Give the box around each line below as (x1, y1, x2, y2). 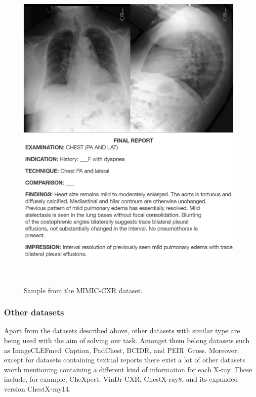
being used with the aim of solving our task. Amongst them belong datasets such (4, 335, 250, 346)
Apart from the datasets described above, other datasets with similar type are (4, 325, 240, 336)
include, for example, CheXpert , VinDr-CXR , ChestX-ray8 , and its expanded (4, 374, 238, 384)
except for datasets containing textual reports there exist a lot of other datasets (4, 354, 245, 365)
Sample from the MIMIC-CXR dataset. (24, 285, 143, 295)
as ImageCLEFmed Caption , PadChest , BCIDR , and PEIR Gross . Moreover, (4, 345, 239, 355)
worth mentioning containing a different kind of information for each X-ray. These (4, 364, 252, 374)
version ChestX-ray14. (4, 384, 71, 394)
